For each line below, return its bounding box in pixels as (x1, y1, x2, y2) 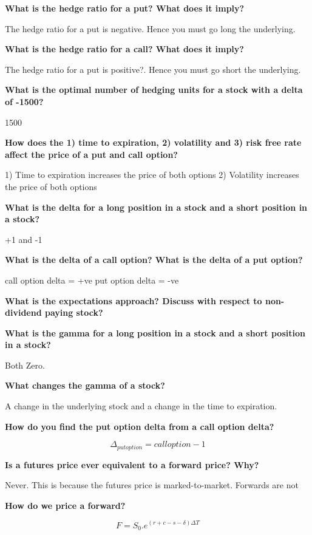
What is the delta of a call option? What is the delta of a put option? (5, 253, 303, 266)
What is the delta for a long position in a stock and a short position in (5, 200, 308, 213)
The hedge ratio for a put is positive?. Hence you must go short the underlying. (5, 63, 301, 75)
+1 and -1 (5, 233, 42, 245)
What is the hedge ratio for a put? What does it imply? (5, 2, 245, 14)
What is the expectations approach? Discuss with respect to (5, 294, 262, 307)
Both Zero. (5, 358, 45, 371)
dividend (5, 306, 42, 319)
